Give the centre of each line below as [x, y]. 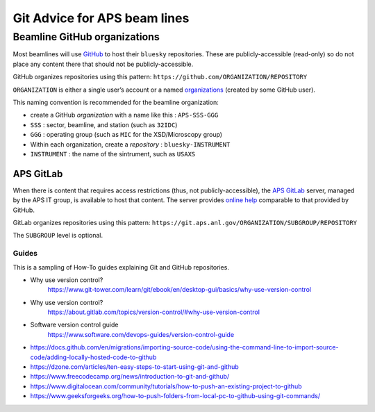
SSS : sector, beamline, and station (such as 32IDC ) [104, 124]
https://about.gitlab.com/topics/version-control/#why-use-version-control [154, 312]
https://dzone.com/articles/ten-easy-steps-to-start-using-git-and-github [134, 367]
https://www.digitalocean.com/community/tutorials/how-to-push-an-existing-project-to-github [166, 386]
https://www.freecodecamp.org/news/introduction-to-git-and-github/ [130, 377]
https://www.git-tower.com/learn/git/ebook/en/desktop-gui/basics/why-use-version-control [180, 290]
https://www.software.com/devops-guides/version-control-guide [141, 334]
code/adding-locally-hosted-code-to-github [93, 357]
